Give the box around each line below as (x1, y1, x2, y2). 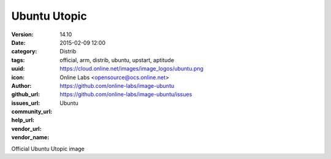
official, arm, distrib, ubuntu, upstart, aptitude (59, 56, 175, 64)
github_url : (11, 91, 40, 98)
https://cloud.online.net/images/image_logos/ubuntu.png (59, 65, 204, 72)
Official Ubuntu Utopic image (11, 145, 85, 152)
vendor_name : (11, 134, 50, 141)
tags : (11, 56, 25, 64)
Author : (11, 82, 32, 89)
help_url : (11, 117, 35, 124)
